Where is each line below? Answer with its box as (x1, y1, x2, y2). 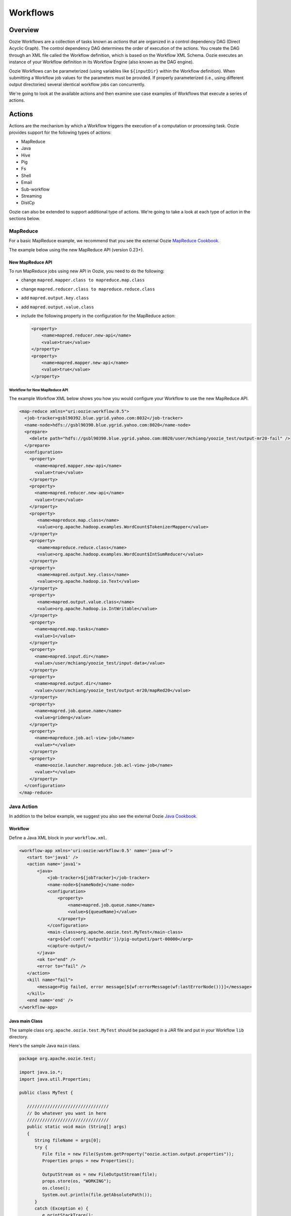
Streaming (21, 193, 42, 199)
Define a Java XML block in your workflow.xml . (9, 835, 107, 840)
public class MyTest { (19, 1090, 73, 1095)
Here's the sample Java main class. (9, 1043, 81, 1049)
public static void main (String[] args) (27, 1124, 127, 1129)
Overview (9, 26, 39, 34)
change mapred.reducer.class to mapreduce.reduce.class (21, 286, 155, 292)
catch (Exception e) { (34, 1206, 89, 1211)
